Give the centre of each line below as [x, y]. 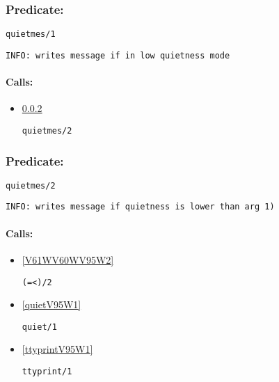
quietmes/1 [31, 34]
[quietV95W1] [51, 304]
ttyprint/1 [47, 372]
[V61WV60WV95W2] [68, 259]
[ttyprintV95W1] [57, 349]
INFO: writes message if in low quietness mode [118, 55]
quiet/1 [39, 327]
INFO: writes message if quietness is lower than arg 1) [140, 207]
